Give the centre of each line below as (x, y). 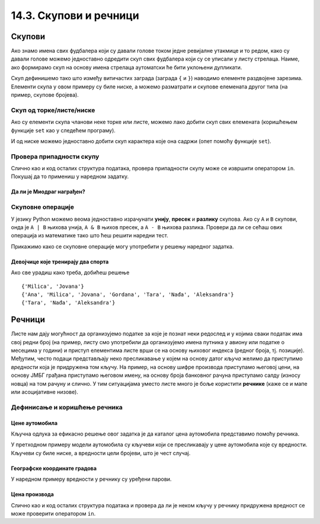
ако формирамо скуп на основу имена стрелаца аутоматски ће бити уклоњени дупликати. (127, 67)
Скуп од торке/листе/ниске (53, 110)
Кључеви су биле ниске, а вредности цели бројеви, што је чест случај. (101, 453)
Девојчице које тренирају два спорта (60, 262)
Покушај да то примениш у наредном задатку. (70, 177)
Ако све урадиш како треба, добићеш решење (70, 272)
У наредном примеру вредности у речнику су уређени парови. (91, 479)
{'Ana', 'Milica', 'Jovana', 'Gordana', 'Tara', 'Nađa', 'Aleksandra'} (128, 294)
